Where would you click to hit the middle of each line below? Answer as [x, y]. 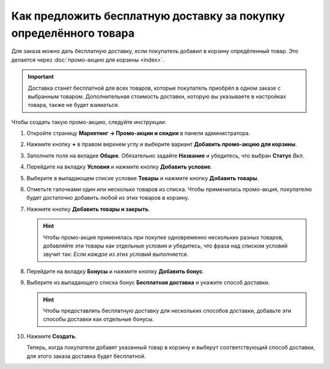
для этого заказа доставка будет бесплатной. [86, 356]
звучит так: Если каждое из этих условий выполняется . [116, 254]
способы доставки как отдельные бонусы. [98, 319]
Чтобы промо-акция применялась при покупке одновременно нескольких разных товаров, [163, 237]
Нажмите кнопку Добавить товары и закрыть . [88, 209]
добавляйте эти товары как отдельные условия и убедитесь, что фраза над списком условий [165, 246]
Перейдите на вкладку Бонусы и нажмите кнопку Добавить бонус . [116, 271]
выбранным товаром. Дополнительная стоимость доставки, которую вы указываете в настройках [157, 96]
